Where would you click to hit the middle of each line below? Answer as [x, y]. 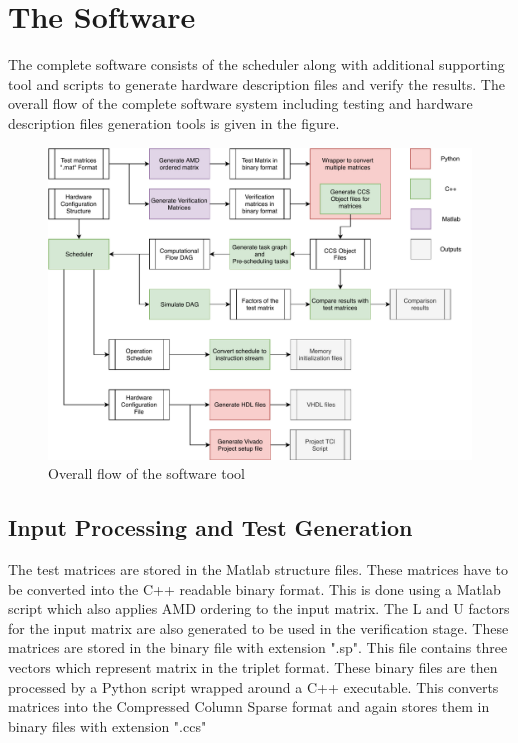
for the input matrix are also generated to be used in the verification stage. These [258, 627]
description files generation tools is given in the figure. [174, 122]
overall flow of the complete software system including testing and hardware [240, 103]
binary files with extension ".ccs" [107, 725]
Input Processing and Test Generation [210, 527]
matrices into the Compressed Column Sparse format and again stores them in [249, 706]
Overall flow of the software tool [146, 473]
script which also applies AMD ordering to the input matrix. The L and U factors [259, 608]
